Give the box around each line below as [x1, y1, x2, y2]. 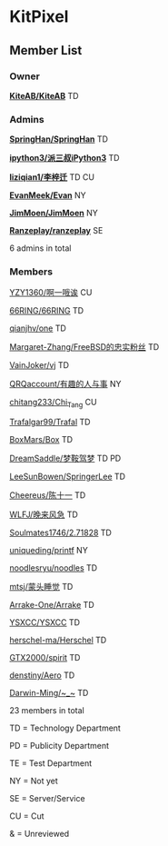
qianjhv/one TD [9, 323, 66, 333]
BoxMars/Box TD [9, 434, 74, 445]
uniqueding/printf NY [9, 545, 88, 556]
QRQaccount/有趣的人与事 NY [9, 379, 122, 390]
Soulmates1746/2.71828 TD [9, 527, 112, 538]
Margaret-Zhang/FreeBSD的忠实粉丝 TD [9, 342, 160, 353]
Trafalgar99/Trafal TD [9, 416, 91, 428]
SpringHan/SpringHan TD [9, 134, 109, 144]
